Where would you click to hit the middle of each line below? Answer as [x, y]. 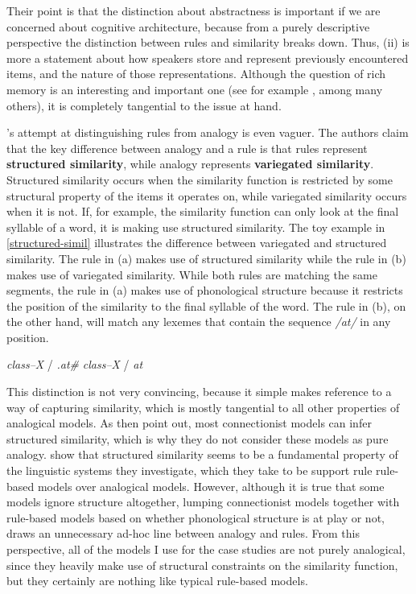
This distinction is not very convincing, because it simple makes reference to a [199, 392]
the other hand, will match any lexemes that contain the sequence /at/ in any [199, 322]
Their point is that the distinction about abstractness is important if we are [194, 10]
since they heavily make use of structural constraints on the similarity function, [202, 565]
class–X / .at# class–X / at [75, 364]
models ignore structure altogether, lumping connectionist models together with [203, 502]
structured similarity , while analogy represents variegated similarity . [190, 164]
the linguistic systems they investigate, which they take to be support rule [189, 470]
